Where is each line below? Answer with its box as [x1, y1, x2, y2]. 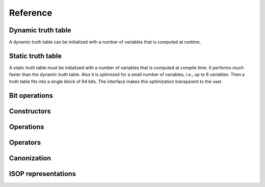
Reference [9, 7, 53, 18]
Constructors [9, 107, 51, 115]
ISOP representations [9, 169, 76, 178]
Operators [9, 138, 41, 147]
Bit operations [9, 91, 53, 100]
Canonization [9, 154, 51, 162]
